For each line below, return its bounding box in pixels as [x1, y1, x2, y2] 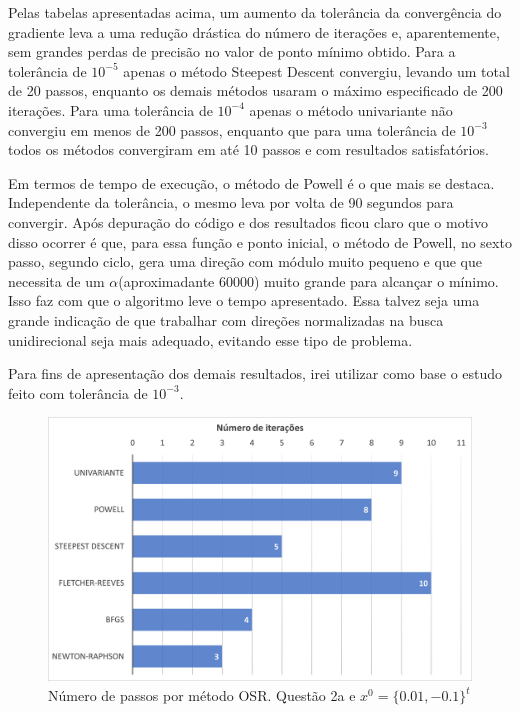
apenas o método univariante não [249, 99, 453, 120]
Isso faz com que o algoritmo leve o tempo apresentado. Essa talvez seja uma [8, 290, 480, 311]
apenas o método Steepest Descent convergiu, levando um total [123, 60, 510, 81]
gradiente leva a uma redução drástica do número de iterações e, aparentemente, [8, 21, 500, 42]
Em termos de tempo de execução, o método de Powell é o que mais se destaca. [8, 172, 495, 193]
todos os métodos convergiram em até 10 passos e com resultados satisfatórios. [8, 139, 489, 160]
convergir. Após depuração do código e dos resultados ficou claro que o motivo [8, 211, 488, 232]
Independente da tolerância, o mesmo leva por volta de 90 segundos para [8, 192, 454, 213]
